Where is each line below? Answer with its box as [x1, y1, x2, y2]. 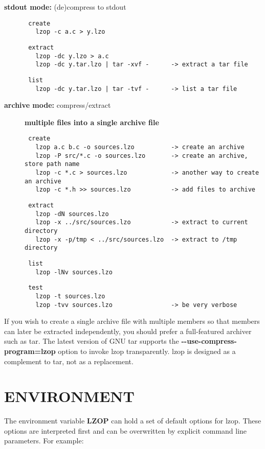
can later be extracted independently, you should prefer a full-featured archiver [4, 325, 252, 336]
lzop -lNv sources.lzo [35, 268, 113, 276]
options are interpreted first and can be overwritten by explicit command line [4, 425, 247, 436]
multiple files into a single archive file [25, 116, 159, 127]
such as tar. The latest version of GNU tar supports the [4, 336, 179, 346]
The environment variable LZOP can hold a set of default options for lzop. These [4, 415, 261, 426]
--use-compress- [181, 336, 237, 346]
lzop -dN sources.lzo [35, 210, 109, 218]
